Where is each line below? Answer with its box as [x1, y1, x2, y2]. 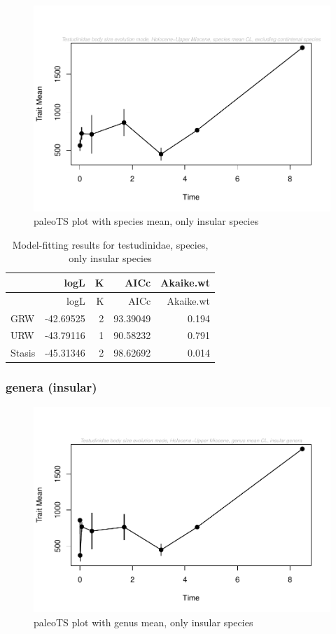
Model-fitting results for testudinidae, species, [12, 237, 209, 251]
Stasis [10, 345, 36, 360]
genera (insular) [6, 378, 97, 396]
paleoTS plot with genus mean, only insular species [34, 614, 253, 629]
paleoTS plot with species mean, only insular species [34, 214, 259, 228]
